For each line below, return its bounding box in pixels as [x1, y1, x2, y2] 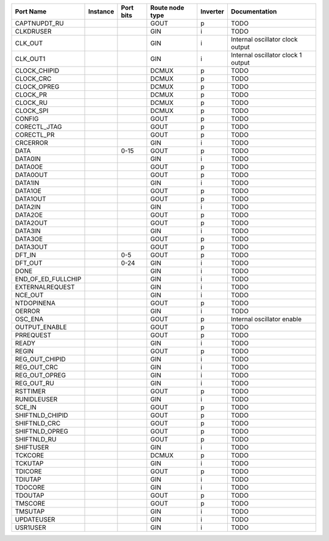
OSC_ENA [15, 315, 44, 323]
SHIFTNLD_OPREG [15, 427, 68, 435]
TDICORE [15, 467, 42, 476]
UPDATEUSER [15, 515, 55, 523]
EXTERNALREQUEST [15, 283, 76, 291]
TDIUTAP [15, 475, 42, 484]
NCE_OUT [15, 291, 44, 299]
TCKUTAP [15, 459, 44, 467]
